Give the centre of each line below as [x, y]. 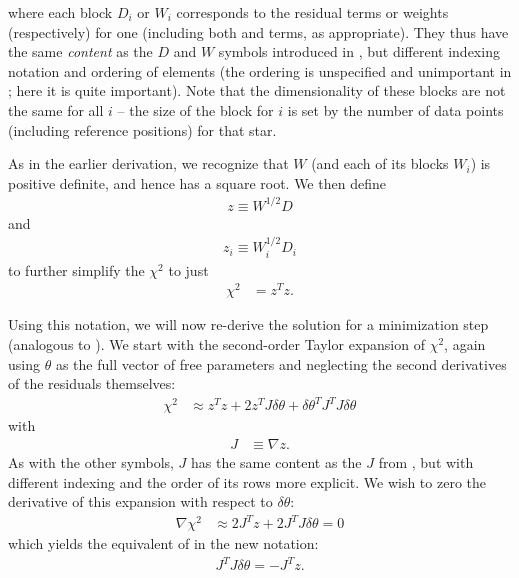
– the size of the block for [195, 109]
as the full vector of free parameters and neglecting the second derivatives [281, 363]
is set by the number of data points [395, 109]
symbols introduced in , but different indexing [359, 51]
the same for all [56, 109]
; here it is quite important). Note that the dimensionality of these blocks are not [257, 90]
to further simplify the [76, 269]
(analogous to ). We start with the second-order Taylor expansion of [216, 344]
